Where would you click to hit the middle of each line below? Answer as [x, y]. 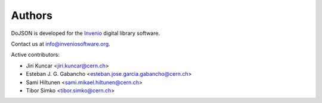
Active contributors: [35, 55]
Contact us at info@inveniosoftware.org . [61, 44]
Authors [32, 15]
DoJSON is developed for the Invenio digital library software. [86, 33]
